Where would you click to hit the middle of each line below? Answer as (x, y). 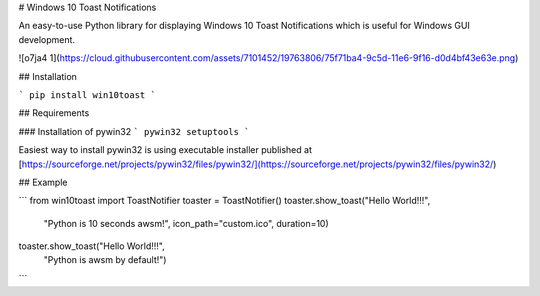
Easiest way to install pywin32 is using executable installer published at (165, 150)
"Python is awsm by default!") (105, 260)
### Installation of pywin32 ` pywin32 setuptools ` (134, 131)
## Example (43, 182)
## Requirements (54, 113)
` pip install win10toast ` (87, 94)
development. (46, 39)
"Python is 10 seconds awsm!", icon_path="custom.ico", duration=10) (186, 223)
